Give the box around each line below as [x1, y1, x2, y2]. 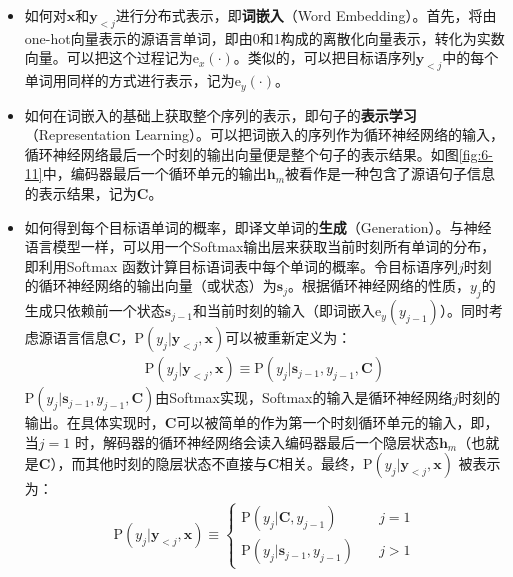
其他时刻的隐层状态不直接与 [85, 453, 268, 474]
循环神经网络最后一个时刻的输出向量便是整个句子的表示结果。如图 [24, 143, 459, 164]
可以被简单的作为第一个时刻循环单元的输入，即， [176, 412, 499, 433]
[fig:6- [458, 143, 494, 164]
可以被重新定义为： [225, 327, 352, 348]
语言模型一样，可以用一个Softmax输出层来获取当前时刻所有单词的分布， [24, 236, 496, 257]
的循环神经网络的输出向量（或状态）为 [24, 275, 277, 296]
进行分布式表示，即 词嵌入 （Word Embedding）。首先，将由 [115, 5, 497, 25]
